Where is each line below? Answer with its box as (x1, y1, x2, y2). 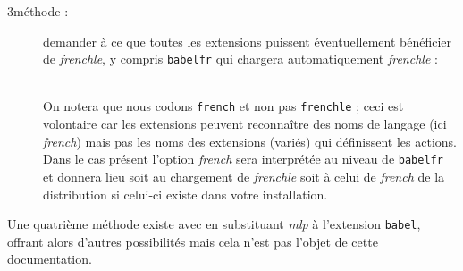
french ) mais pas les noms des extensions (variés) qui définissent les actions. (43, 131, 457, 150)
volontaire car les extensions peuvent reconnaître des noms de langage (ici (43, 114, 447, 133)
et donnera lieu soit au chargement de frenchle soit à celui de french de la (43, 166, 445, 185)
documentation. (7, 250, 92, 268)
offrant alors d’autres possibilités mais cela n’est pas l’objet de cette (7, 232, 378, 250)
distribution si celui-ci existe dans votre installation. (43, 184, 328, 203)
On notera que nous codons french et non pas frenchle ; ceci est (43, 97, 404, 115)
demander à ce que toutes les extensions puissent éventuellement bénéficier (43, 31, 452, 50)
